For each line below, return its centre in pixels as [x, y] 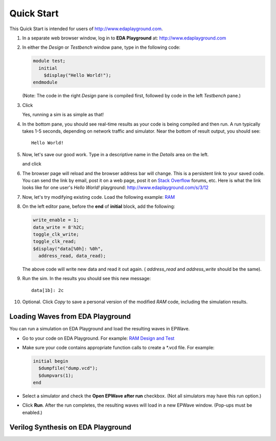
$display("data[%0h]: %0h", [68, 249]
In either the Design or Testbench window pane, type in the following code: [101, 47]
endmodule [45, 82]
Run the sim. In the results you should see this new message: [86, 279]
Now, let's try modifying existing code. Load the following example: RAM [99, 197]
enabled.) [32, 412]
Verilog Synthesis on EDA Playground [70, 427]
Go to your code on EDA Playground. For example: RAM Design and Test [98, 338]
